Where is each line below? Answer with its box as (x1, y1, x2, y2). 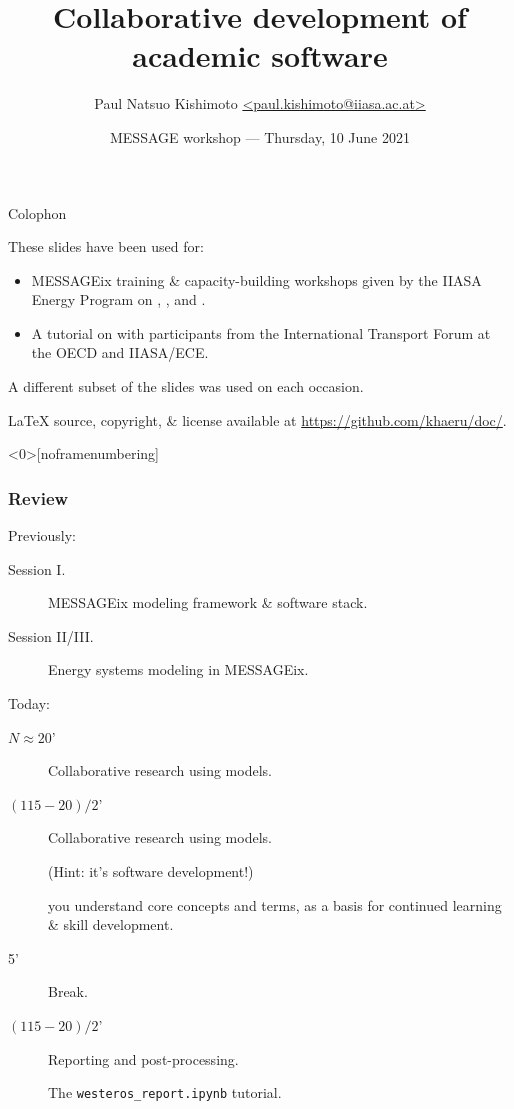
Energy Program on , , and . (31, 289, 206, 310)
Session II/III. (8, 625, 94, 646)
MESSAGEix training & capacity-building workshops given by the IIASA (31, 269, 482, 290)
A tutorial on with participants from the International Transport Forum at (31, 322, 491, 343)
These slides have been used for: (8, 236, 204, 257)
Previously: (8, 525, 76, 546)
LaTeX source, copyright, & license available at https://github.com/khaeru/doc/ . (8, 409, 507, 430)
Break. (48, 981, 88, 1002)
